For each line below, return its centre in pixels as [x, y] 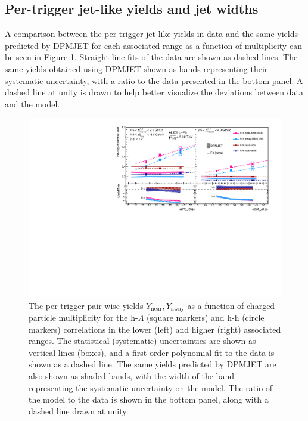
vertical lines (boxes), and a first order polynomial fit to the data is [152, 352]
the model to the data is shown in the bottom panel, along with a [149, 399]
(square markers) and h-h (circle [206, 318]
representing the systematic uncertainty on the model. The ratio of [151, 387]
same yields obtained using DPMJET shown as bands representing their [136, 68]
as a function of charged [231, 305]
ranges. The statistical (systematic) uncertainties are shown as [142, 341]
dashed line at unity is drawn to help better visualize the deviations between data [154, 92]
